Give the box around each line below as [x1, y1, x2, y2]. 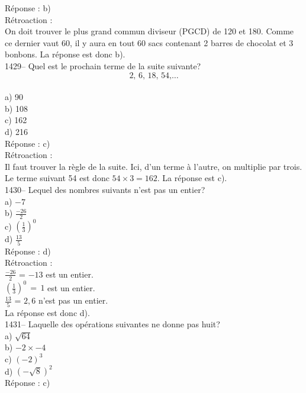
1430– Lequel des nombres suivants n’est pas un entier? [5, 183, 205, 195]
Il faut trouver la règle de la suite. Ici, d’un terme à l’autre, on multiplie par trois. [5, 160, 302, 172]
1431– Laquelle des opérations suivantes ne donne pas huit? [5, 318, 220, 330]
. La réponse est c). [157, 172, 227, 184]
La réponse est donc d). [5, 306, 90, 318]
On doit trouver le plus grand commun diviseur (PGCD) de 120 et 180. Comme [5, 25, 294, 37]
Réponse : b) [5, 2, 51, 14]
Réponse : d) [5, 244, 51, 257]
